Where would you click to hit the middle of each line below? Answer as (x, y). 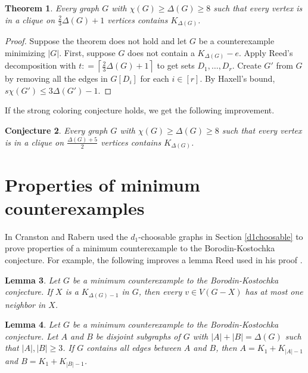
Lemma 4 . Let (32, 324)
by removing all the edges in (56, 78)
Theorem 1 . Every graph (52, 8)
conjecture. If (29, 292)
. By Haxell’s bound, (237, 78)
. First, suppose (87, 52)
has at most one (274, 292)
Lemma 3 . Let (32, 280)
